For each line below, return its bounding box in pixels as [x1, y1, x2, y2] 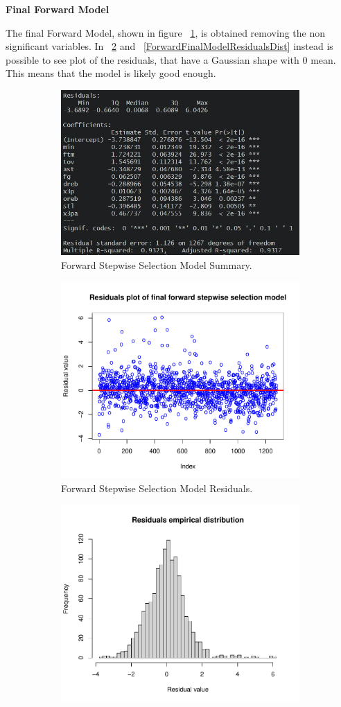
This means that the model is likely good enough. [6, 66, 216, 80]
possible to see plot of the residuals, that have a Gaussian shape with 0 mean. [6, 52, 336, 67]
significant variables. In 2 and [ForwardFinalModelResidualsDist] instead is [6, 39, 333, 53]
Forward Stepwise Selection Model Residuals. [61, 480, 253, 495]
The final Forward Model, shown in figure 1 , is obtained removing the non [6, 25, 325, 40]
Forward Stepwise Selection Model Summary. [61, 257, 252, 272]
